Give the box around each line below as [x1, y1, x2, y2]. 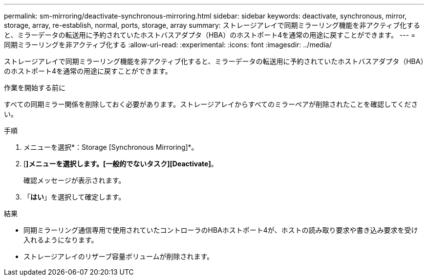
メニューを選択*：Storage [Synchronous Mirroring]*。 [23, 143, 198, 151]
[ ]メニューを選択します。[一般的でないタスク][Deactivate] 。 [23, 160, 218, 168]
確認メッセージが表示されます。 [23, 176, 126, 184]
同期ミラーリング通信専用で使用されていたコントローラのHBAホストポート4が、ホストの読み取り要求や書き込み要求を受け [23, 226, 418, 234]
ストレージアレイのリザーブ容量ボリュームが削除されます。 [23, 252, 214, 260]
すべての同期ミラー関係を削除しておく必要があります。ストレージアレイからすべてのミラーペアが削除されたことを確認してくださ [4, 100, 418, 108]
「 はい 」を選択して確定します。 [23, 193, 126, 201]
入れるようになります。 [23, 236, 98, 244]
